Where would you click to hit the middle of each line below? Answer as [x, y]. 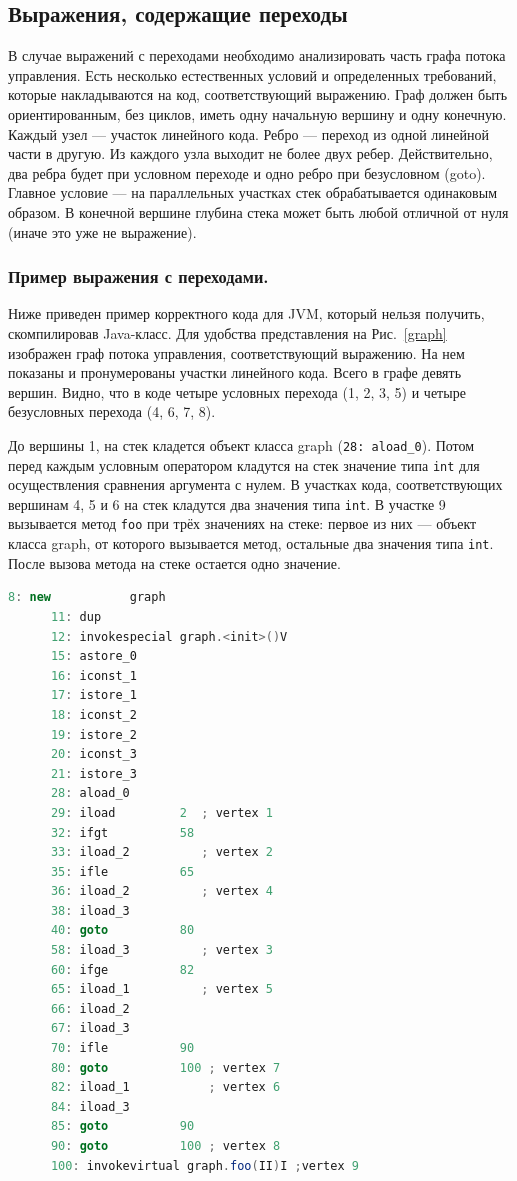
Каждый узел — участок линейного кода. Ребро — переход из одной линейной [249, 133]
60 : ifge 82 [122, 969]
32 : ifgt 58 [122, 832]
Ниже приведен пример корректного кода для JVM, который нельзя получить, [246, 313]
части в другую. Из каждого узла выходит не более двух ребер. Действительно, [250, 153]
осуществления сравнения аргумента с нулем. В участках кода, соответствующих [255, 484]
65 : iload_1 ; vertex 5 [161, 989]
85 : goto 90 [122, 1126]
